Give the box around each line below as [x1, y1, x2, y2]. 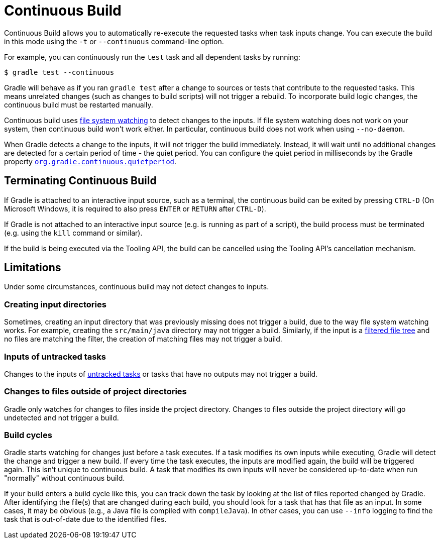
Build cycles [4, 430, 52, 441]
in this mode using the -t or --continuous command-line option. [4, 37, 224, 46]
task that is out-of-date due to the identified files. [4, 515, 167, 524]
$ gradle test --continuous [4, 68, 115, 76]
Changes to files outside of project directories [4, 386, 187, 397]
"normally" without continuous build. [4, 474, 125, 483]
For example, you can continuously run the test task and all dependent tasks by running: [4, 52, 300, 61]
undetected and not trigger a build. [4, 413, 119, 422]
